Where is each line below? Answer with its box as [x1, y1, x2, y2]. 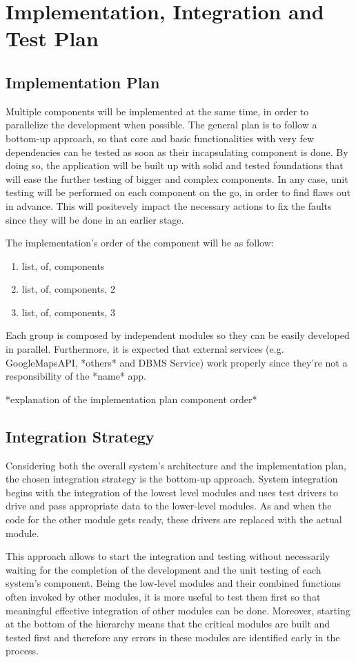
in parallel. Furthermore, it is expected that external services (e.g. [6, 342, 284, 356]
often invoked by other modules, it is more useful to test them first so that [6, 590, 321, 603]
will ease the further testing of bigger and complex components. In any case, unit [6, 171, 348, 186]
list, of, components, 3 [21, 304, 115, 319]
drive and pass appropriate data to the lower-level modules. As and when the [6, 498, 332, 513]
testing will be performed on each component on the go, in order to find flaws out [6, 185, 351, 199]
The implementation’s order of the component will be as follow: [6, 235, 274, 250]
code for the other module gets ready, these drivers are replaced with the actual [6, 512, 342, 527]
